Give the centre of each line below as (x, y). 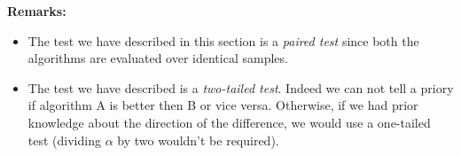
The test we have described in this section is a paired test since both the (223, 40)
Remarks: (37, 11)
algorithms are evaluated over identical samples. (158, 58)
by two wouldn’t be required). (198, 140)
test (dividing (64, 140)
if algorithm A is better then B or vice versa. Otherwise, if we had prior (223, 105)
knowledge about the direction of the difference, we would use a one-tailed (229, 122)
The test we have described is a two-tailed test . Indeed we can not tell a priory (241, 87)
